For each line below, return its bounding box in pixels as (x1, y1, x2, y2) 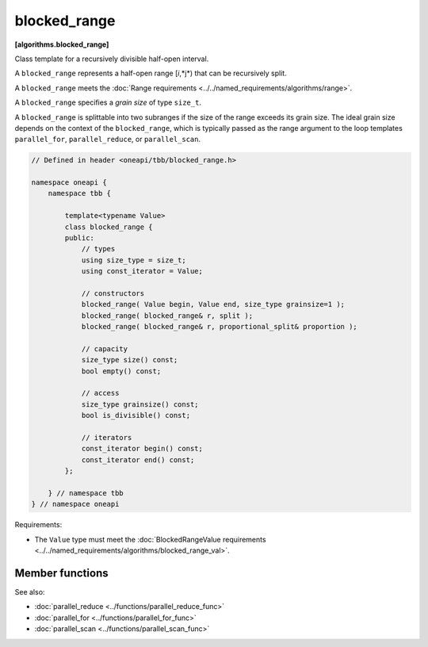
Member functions (14, 566, 109, 580)
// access (81, 389, 120, 398)
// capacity (81, 344, 128, 353)
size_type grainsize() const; (81, 400, 199, 408)
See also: (14, 588, 45, 597)
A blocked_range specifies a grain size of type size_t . (14, 98, 202, 107)
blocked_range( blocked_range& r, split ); (81, 311, 254, 320)
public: (64, 234, 95, 242)
